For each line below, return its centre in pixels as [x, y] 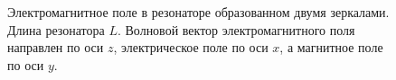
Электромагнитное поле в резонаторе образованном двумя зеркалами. [198, 12]
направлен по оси [56, 47]
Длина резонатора [56, 29]
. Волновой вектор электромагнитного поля [236, 29]
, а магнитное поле [331, 47]
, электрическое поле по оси [191, 47]
